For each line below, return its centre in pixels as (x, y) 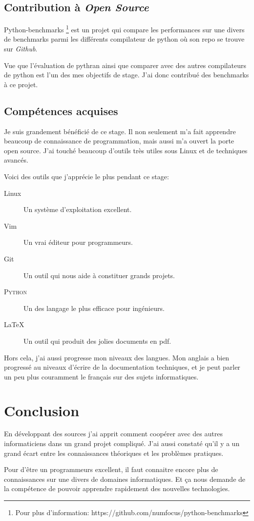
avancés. (16, 160)
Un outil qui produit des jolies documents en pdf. (97, 341)
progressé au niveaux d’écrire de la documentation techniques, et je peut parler (122, 367)
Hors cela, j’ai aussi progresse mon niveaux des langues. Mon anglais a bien (117, 357)
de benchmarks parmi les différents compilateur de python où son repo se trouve (124, 39)
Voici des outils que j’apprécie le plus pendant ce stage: (86, 176)
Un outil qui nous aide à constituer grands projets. (99, 275)
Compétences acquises (61, 110)
